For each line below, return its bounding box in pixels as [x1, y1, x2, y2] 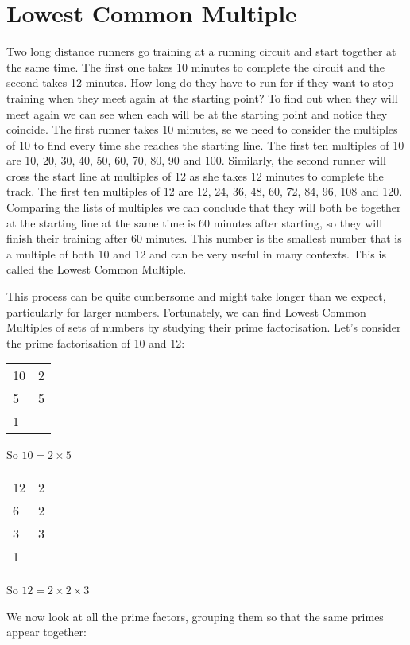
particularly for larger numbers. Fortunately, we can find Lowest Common [6, 303, 366, 320]
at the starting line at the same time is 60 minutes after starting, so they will [6, 214, 383, 231]
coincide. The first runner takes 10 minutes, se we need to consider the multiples [6, 121, 398, 138]
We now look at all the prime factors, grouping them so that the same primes [6, 608, 384, 624]
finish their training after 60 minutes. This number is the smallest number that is [6, 230, 402, 247]
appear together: [6, 624, 87, 640]
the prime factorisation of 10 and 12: [6, 334, 185, 351]
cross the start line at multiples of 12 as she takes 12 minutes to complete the [6, 167, 384, 184]
